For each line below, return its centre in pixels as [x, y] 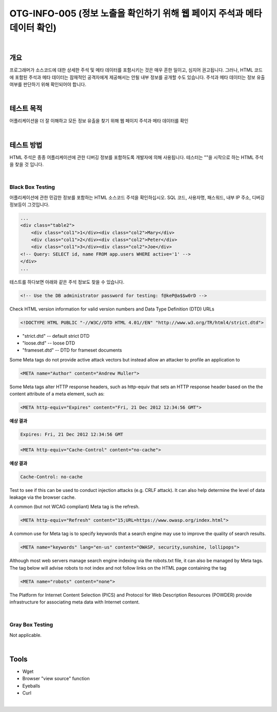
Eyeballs [31, 686]
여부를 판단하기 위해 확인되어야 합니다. [48, 84]
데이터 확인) [33, 28]
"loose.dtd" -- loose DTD [49, 343]
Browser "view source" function [56, 679]
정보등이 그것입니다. [29, 204]
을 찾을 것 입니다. [27, 165]
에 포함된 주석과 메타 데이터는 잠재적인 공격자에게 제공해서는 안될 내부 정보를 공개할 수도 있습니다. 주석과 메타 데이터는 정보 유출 [137, 77]
